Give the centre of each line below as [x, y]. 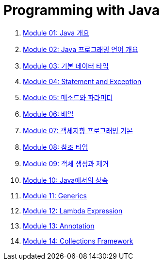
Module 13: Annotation [59, 226]
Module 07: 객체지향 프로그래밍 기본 [78, 130]
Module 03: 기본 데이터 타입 [66, 66]
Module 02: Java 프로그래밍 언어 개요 [81, 49]
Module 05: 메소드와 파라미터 [68, 97]
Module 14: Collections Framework [78, 241]
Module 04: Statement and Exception [82, 81]
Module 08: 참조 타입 [56, 147]
